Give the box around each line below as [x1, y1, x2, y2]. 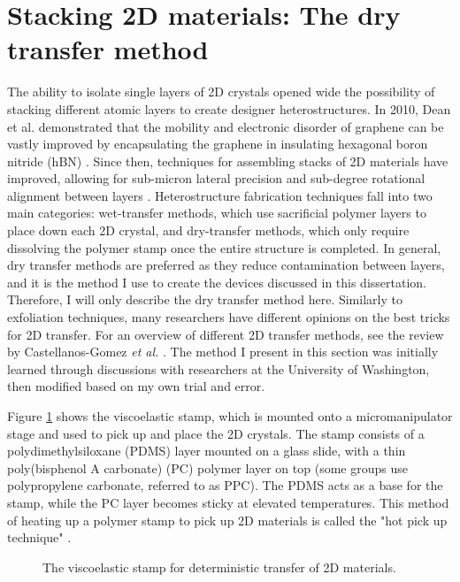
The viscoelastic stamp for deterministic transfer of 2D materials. [42, 557, 396, 576]
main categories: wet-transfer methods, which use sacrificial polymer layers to [7, 203, 426, 222]
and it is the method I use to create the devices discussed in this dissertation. [7, 272, 426, 291]
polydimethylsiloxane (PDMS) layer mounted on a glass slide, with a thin [7, 441, 406, 460]
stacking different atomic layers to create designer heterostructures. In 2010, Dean [7, 99, 451, 118]
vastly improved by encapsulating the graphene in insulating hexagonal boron [7, 134, 428, 153]
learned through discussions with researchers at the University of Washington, [7, 359, 430, 378]
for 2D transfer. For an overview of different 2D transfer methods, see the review [7, 325, 444, 343]
